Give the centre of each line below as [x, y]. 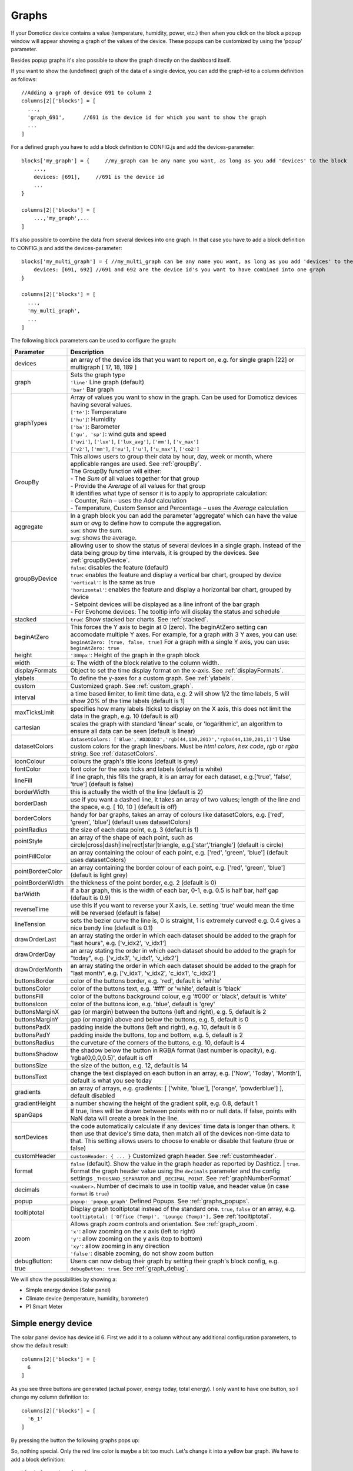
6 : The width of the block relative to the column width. [145, 663]
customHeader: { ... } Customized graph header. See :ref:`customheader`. [173, 1156]
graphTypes [31, 422]
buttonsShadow [36, 1054]
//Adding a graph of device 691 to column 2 [87, 92]
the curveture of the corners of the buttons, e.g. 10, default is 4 [158, 1043]
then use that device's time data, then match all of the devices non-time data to [180, 1133]
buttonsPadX [32, 1027]
